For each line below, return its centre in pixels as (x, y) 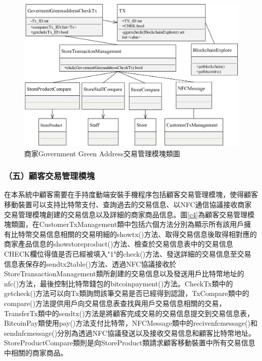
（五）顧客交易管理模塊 (49, 176)
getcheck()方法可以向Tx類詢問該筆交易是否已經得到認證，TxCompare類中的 (127, 293)
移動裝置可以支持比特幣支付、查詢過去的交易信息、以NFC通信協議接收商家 (128, 204)
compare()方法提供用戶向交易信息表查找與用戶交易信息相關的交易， (115, 303)
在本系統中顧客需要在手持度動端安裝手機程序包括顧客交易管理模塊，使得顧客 (131, 194)
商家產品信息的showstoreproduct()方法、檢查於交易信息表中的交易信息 (119, 244)
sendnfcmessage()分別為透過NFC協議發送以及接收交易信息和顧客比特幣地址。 (130, 333)
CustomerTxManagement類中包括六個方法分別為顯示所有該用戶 (142, 224)
